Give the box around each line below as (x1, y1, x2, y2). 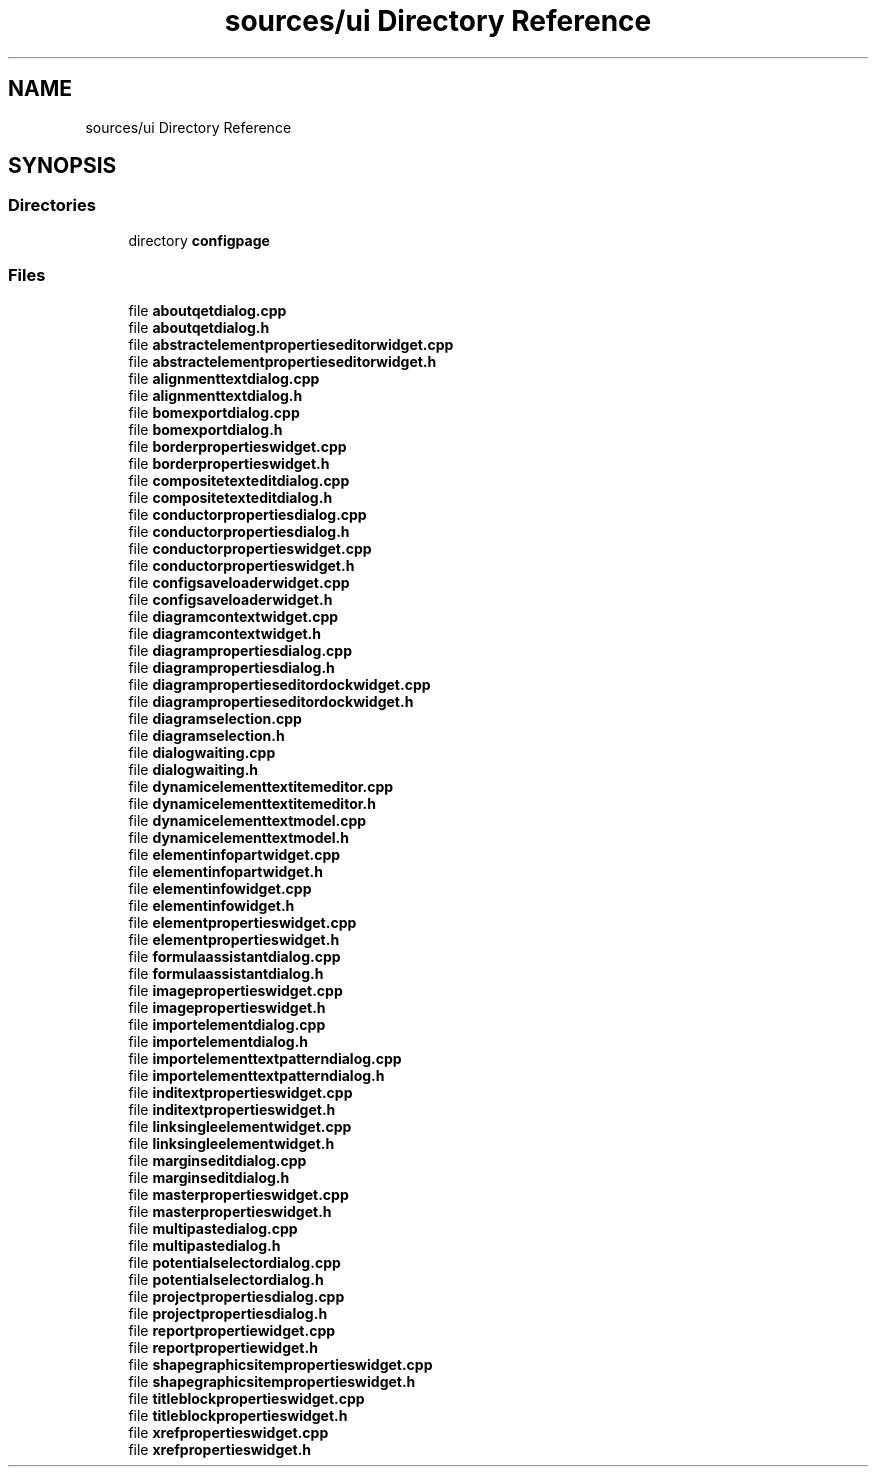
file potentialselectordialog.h (128, 1270, 324, 1288)
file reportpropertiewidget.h (128, 1338, 318, 1356)
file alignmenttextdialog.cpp (128, 369, 320, 387)
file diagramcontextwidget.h (128, 624, 321, 642)
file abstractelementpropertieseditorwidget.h (128, 352, 437, 370)
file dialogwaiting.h (128, 760, 259, 778)
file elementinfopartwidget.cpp (128, 845, 341, 863)
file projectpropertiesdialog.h (128, 1304, 328, 1322)
